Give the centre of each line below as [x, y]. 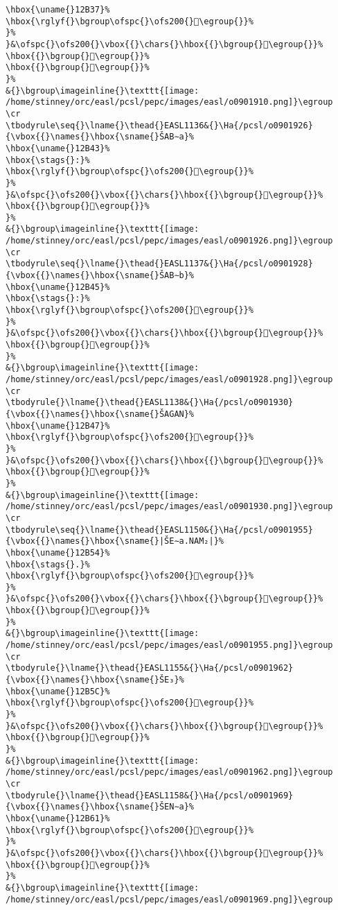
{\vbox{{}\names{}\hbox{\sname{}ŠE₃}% [95, 680]
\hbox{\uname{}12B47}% [58, 426]
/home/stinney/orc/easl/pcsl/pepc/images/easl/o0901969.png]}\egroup [169, 899]
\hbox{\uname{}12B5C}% [58, 691]
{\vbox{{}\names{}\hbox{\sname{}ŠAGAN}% [100, 414]
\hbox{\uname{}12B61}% [58, 818]
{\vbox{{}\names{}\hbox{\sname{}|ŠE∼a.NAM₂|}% [115, 541]
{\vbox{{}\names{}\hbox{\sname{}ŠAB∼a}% [100, 137]
